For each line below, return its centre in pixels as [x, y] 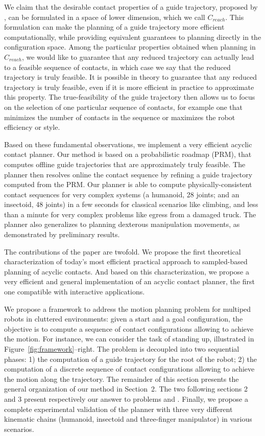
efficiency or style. [32, 127]
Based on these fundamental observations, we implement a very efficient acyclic [128, 144]
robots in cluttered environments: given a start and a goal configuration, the [124, 319]
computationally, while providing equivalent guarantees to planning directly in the [133, 37]
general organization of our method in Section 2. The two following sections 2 [126, 389]
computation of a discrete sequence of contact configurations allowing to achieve [129, 369]
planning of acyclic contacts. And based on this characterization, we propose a [127, 271]
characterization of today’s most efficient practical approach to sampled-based [126, 261]
